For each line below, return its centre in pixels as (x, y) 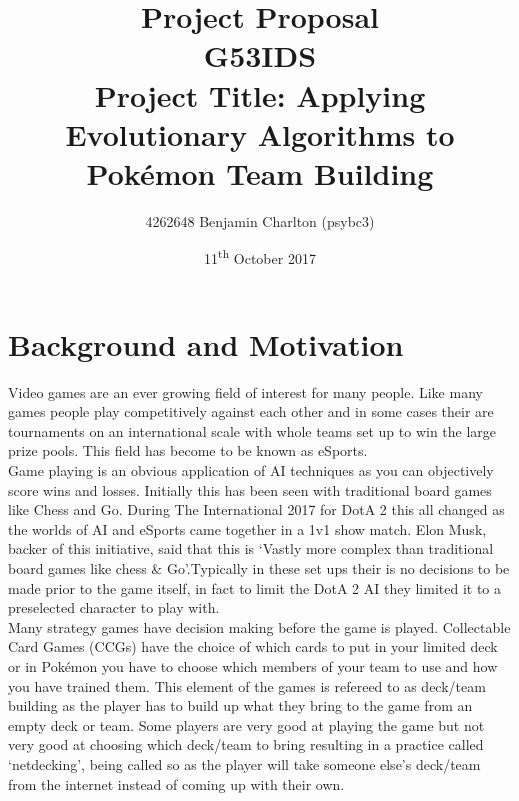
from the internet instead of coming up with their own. (176, 783)
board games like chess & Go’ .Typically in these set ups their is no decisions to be (259, 568)
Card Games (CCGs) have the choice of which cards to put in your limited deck (253, 646)
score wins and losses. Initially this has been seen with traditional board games (250, 489)
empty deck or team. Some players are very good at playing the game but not (246, 724)
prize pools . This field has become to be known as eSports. (188, 450)
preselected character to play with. (114, 607)
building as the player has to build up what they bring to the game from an (240, 705)
